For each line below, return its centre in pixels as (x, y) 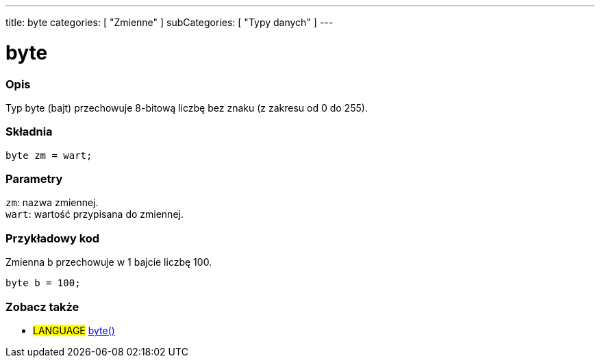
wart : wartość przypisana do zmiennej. (95, 214)
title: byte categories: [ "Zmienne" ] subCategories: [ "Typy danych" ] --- (170, 22)
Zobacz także (42, 306)
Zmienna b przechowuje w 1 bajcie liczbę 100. (109, 262)
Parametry (34, 179)
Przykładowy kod (53, 238)
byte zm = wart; (49, 155)
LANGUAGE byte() (74, 330)
